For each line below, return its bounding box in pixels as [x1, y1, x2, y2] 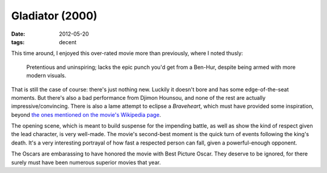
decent [59, 38, 77, 45]
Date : [11, 30, 25, 38]
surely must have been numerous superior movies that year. [11, 158, 161, 166]
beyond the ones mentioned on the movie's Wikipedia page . [11, 111, 162, 118]
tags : [11, 38, 25, 45]
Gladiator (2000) [11, 9, 97, 22]
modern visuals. [26, 72, 67, 79]
